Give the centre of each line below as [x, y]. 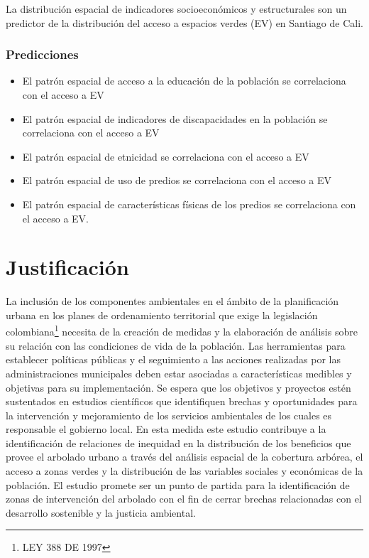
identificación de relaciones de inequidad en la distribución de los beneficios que [178, 442]
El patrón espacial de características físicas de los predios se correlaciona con [189, 204]
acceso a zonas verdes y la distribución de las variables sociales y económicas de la [184, 471]
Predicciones [42, 54]
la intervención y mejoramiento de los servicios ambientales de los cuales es [169, 415]
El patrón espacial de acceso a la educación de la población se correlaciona [184, 81]
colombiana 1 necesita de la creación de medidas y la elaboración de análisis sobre [182, 331]
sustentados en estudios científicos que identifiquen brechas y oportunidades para [182, 401]
